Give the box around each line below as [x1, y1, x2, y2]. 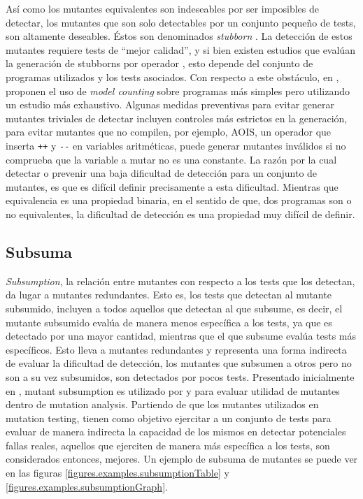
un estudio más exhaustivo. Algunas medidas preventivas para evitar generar [6, 97, 335, 112]
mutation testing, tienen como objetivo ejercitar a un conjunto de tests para [6, 410, 332, 425]
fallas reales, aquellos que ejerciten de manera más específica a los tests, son [6, 437, 330, 452]
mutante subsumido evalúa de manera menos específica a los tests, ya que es [6, 314, 332, 329]
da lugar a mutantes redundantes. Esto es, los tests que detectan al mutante [6, 287, 332, 302]
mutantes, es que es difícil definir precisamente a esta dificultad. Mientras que [6, 179, 339, 194]
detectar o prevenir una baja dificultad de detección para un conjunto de [6, 166, 318, 180]
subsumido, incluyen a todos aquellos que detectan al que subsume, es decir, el [6, 301, 343, 315]
